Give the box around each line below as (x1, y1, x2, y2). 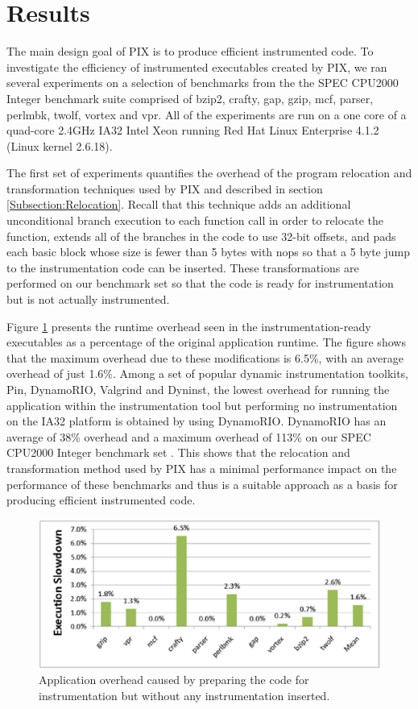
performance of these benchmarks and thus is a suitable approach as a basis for (6, 475, 398, 492)
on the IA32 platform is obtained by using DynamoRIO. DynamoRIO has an (6, 413, 387, 429)
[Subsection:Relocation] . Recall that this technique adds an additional (6, 196, 351, 213)
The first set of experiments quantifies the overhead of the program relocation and (6, 164, 412, 181)
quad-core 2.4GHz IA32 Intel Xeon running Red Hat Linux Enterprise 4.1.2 (6, 122, 379, 139)
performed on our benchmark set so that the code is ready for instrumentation (6, 275, 394, 292)
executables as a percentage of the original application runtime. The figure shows (6, 334, 406, 350)
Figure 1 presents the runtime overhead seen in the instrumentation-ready (6, 317, 371, 334)
